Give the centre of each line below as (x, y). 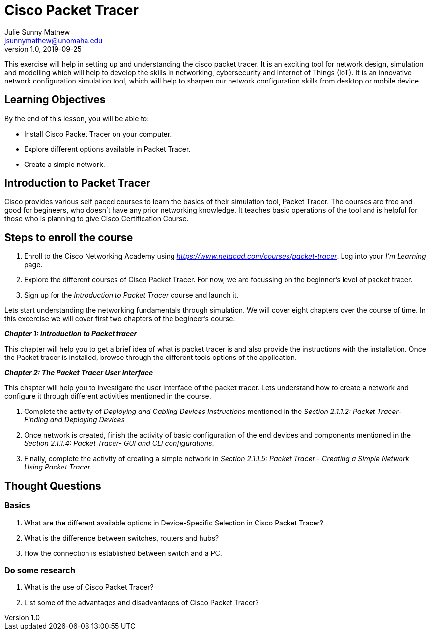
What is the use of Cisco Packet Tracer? (89, 587)
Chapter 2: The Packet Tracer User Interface (79, 373)
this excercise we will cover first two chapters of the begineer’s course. (120, 319)
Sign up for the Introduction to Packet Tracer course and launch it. (131, 295)
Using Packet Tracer (57, 467)
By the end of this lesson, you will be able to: (77, 118)
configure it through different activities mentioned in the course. (108, 396)
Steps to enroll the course (69, 237)
